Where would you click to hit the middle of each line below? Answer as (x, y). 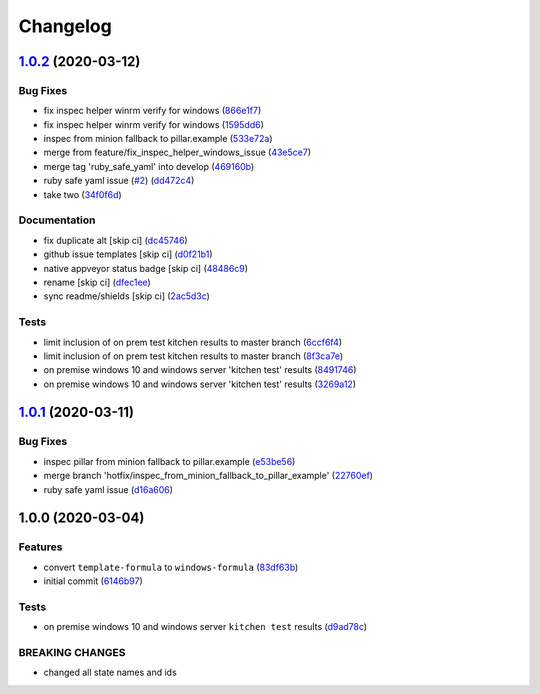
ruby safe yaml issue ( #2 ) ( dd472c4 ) (119, 181)
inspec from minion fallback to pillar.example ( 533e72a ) (158, 139)
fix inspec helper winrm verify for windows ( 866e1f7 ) (152, 111)
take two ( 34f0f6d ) (82, 194)
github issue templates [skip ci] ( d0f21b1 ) (128, 254)
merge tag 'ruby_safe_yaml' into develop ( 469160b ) (149, 166)
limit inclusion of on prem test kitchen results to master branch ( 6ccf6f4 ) (193, 342)
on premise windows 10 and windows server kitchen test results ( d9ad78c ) (205, 627)
